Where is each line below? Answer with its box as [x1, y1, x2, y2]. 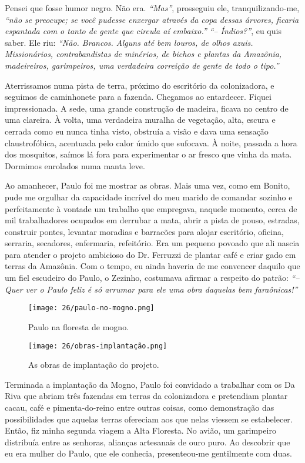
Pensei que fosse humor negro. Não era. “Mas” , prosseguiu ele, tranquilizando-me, [5, 2, 300, 14]
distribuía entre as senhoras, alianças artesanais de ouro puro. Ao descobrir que [5, 435, 290, 448]
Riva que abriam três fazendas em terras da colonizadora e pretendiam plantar [5, 390, 288, 402]
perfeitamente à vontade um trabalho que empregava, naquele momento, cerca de [5, 202, 297, 214]
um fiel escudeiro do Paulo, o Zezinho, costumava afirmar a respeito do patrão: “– [5, 271, 300, 284]
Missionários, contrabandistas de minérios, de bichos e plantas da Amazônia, [5, 48, 282, 60]
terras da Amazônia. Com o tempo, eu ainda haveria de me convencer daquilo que [5, 260, 300, 272]
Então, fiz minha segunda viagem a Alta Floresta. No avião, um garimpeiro [5, 424, 276, 437]
